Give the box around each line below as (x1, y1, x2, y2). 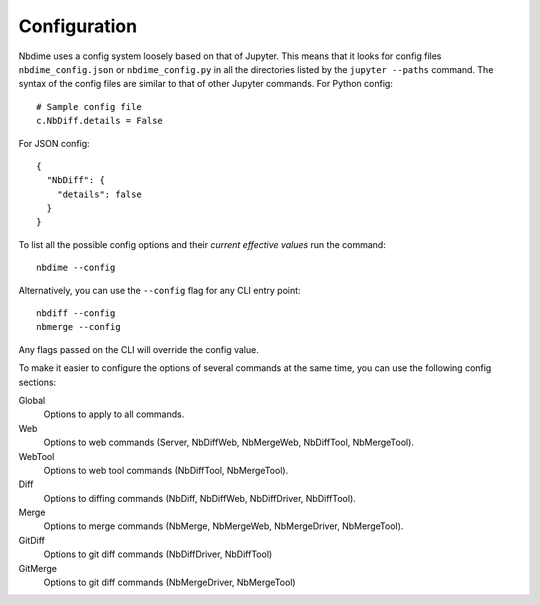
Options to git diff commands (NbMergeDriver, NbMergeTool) (43, 576, 296, 589)
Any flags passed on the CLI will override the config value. (18, 343, 259, 355)
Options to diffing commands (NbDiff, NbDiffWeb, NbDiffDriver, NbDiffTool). (43, 492, 357, 504)
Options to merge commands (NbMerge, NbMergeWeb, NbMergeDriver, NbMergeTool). (43, 520, 404, 532)
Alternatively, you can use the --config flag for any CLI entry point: (18, 284, 301, 296)
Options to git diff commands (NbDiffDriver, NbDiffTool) (43, 548, 273, 560)
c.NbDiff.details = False (36, 115, 164, 127)
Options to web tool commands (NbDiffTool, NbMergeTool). (43, 464, 289, 476)
